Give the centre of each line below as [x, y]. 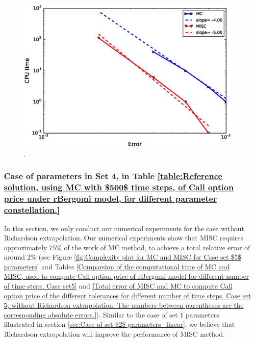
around [14, 257]
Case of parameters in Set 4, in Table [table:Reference [113, 176]
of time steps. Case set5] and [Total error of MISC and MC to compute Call [118, 286]
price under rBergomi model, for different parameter [111, 198]
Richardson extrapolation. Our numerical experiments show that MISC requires [124, 238]
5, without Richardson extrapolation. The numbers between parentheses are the [124, 305]
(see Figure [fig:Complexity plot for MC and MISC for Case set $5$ [140, 257]
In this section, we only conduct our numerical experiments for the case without [124, 228]
